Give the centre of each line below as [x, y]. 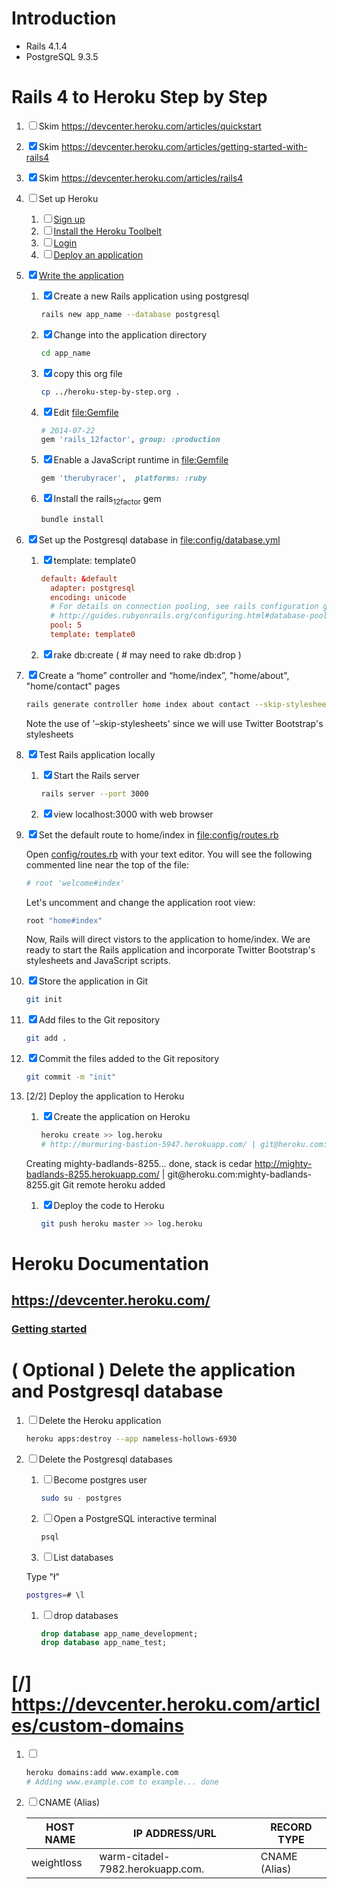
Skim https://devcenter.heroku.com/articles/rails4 [141, 178]
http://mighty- [283, 1163]
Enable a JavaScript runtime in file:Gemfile [141, 460]
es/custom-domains [97, 1725]
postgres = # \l [55, 1595]
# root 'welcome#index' [75, 883]
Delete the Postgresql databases [105, 1459]
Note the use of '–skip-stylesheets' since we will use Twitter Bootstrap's [174, 723]
